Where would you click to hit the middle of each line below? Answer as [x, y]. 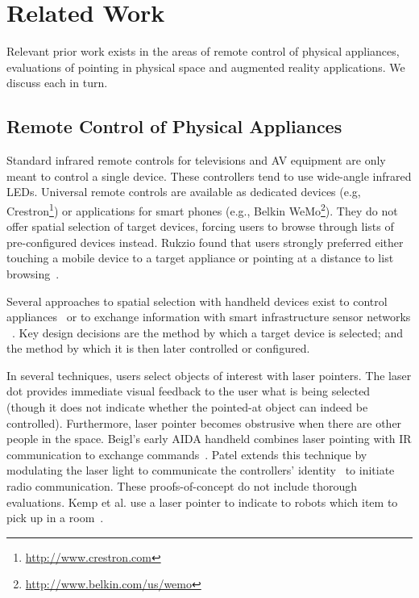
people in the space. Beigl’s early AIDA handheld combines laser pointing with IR [209, 439]
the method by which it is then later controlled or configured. [158, 348]
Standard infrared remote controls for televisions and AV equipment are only [196, 160]
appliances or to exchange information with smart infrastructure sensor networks [209, 317]
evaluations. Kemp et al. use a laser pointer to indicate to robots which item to [202, 502]
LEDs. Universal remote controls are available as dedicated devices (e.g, [184, 192]
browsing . [33, 273]
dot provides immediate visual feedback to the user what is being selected [189, 391]
